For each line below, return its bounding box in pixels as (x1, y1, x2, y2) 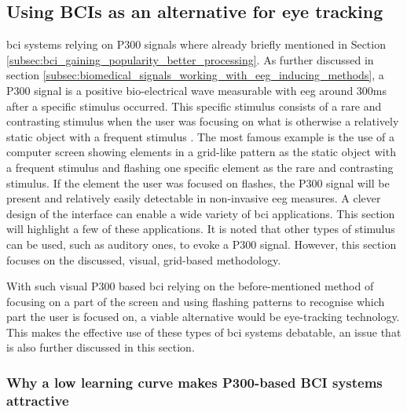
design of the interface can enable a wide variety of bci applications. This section (6, 205, 395, 221)
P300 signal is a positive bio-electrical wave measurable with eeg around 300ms (6, 82, 387, 98)
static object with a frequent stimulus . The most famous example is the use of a (6, 128, 395, 144)
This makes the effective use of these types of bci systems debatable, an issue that (6, 323, 401, 340)
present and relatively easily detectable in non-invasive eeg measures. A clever (6, 190, 381, 206)
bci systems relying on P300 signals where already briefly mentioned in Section (6, 36, 386, 53)
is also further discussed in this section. (6, 339, 195, 355)
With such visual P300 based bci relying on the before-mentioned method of (6, 278, 374, 294)
